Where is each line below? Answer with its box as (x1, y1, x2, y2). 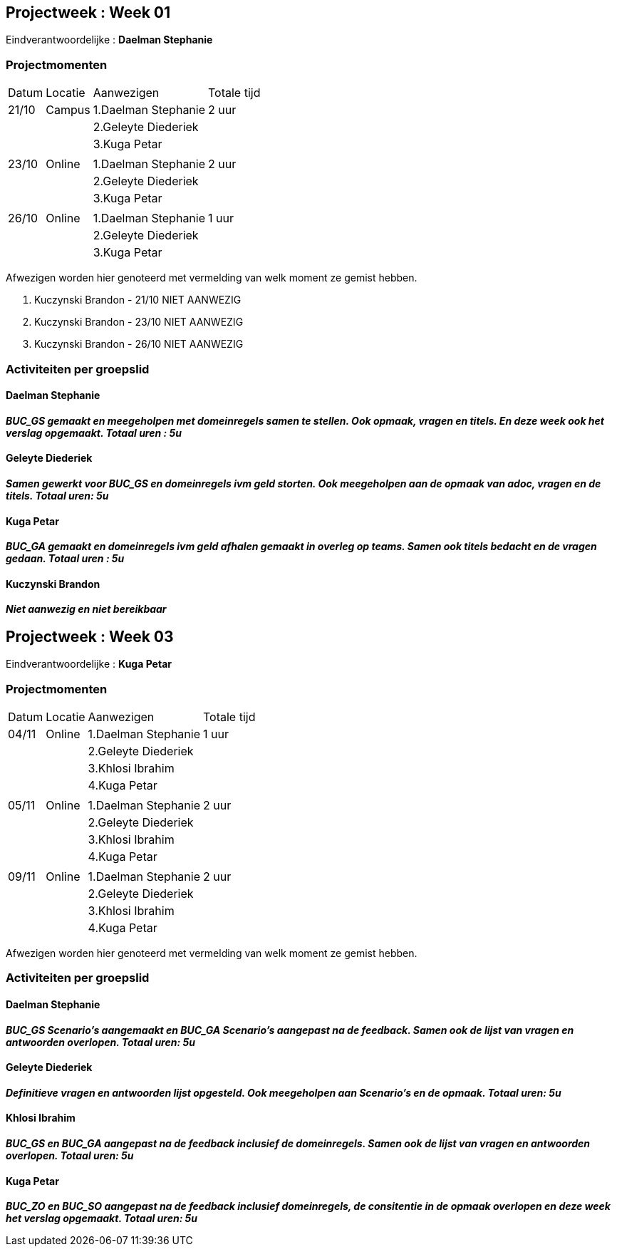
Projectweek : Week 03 (6, 627, 174, 646)
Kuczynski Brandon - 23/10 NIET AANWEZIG (34, 316, 244, 328)
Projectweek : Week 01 (6, 4, 171, 21)
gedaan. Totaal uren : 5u (6, 552, 125, 565)
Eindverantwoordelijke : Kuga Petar (6, 658, 172, 671)
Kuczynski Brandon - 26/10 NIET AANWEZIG (34, 338, 244, 351)
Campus (46, 103, 90, 118)
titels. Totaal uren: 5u (6, 489, 109, 502)
